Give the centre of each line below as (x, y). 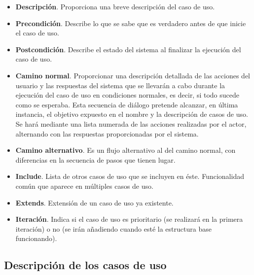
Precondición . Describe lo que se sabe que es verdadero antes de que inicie (131, 23)
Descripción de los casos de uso (85, 265)
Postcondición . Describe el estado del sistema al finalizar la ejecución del (128, 49)
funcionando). (36, 238)
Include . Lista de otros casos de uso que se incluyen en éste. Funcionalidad (130, 176)
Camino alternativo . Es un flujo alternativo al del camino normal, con (126, 150)
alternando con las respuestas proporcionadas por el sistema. (107, 133)
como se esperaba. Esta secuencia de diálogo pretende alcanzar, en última (127, 104)
